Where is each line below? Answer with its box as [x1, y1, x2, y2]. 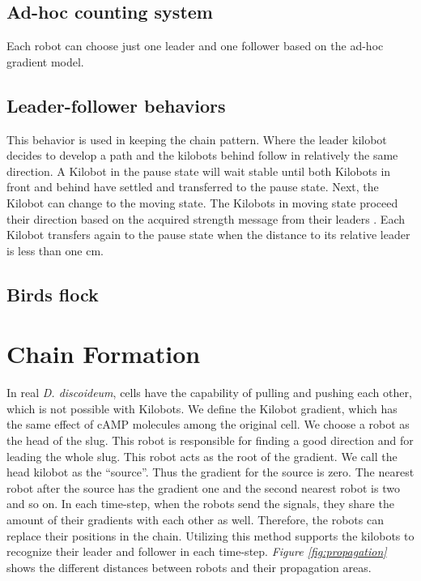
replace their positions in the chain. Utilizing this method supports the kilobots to [6, 527, 415, 544]
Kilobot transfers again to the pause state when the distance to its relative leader [6, 226, 410, 243]
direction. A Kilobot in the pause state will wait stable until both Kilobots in [6, 162, 391, 179]
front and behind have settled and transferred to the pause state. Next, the [6, 178, 379, 195]
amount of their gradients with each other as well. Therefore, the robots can [6, 511, 384, 528]
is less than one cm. [6, 241, 104, 258]
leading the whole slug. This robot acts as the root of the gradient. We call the [6, 447, 398, 464]
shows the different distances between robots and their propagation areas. [6, 558, 372, 575]
